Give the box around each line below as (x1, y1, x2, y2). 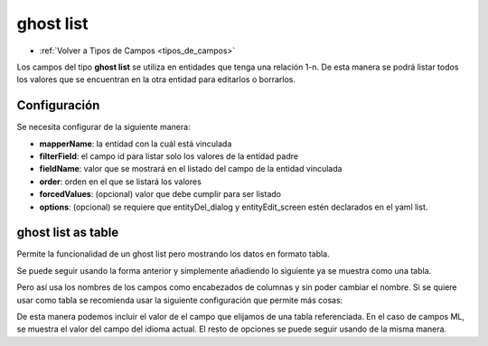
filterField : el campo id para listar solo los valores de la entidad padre (39, 151, 298, 162)
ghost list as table (16, 225, 119, 240)
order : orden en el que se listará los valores (39, 176, 202, 187)
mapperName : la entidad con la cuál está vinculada (39, 138, 232, 149)
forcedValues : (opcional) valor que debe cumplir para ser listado (39, 189, 282, 200)
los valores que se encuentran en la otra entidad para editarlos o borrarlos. (16, 74, 296, 85)
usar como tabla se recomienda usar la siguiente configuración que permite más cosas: (16, 295, 343, 305)
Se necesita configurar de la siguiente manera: (16, 122, 191, 133)
